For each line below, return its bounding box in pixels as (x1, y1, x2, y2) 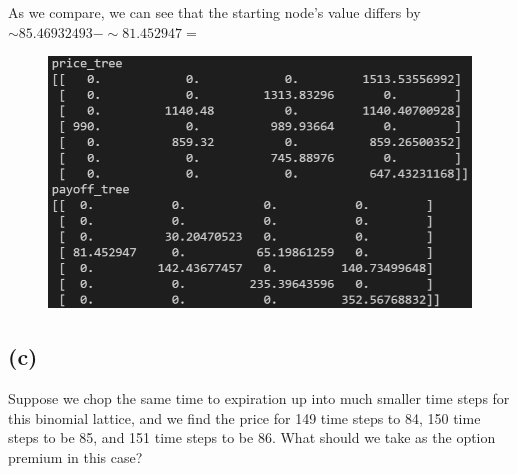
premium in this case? (8, 446, 143, 467)
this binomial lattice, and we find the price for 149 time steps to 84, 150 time (8, 407, 481, 428)
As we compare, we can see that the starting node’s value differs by (8, 2, 421, 22)
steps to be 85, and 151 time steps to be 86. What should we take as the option (8, 427, 496, 448)
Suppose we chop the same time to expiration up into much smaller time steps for (8, 388, 510, 409)
